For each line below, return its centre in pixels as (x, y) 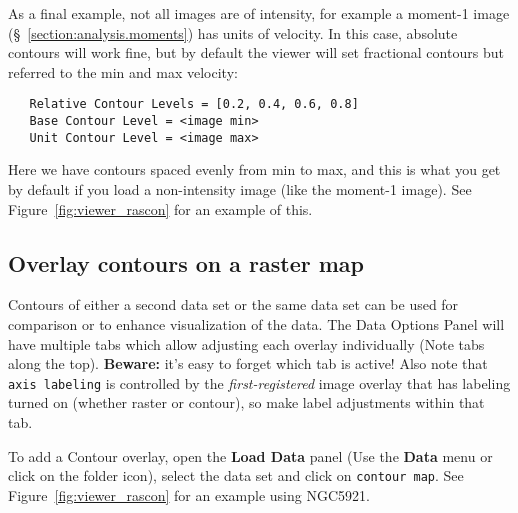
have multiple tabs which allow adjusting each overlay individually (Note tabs (246, 343)
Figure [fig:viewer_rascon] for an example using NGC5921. (189, 494)
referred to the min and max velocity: (123, 71)
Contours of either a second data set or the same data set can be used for (233, 304)
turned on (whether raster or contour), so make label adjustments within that (246, 402)
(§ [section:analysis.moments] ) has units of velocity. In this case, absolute (233, 32)
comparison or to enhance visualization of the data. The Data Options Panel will (256, 323)
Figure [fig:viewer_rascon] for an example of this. (160, 208)
